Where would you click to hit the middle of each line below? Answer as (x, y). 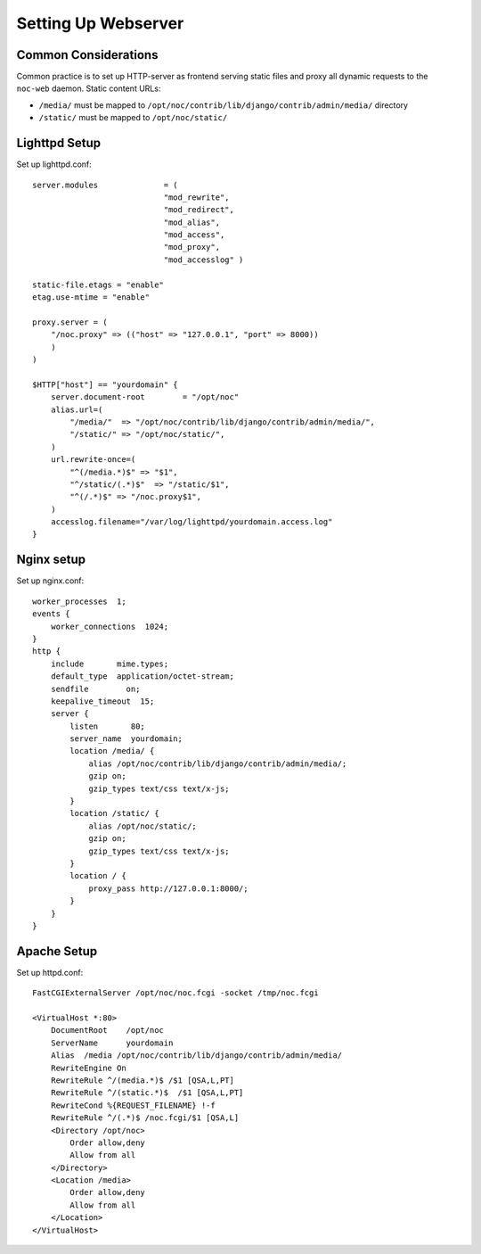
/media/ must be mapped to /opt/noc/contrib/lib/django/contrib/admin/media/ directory (224, 105)
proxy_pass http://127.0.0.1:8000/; (168, 888)
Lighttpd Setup (59, 143)
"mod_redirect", (199, 210)
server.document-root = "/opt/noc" (145, 397)
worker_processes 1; (79, 601)
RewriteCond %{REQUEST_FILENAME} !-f (133, 1105)
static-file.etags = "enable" (98, 285)
